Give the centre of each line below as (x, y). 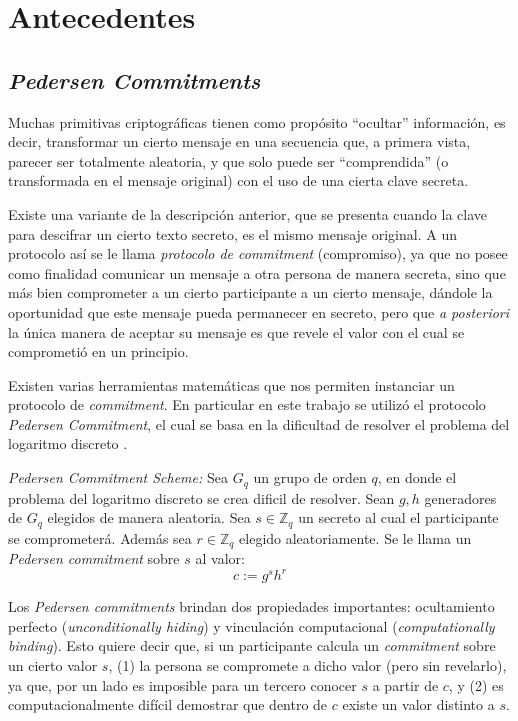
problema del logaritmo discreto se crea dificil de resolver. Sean (201, 497)
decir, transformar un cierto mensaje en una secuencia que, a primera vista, (239, 141)
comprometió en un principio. (98, 351)
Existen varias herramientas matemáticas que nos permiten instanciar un (231, 384)
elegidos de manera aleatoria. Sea (149, 517)
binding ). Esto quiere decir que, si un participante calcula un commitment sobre (252, 645)
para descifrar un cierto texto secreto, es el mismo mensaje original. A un (232, 233)
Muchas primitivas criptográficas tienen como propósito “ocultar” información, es (257, 121)
